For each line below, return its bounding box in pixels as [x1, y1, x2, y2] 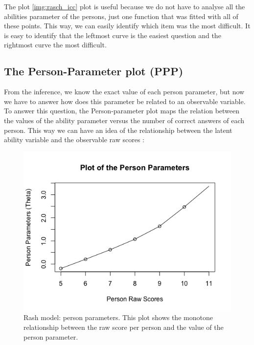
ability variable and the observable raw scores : [4, 134, 144, 145]
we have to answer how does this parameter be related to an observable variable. [4, 96, 246, 106]
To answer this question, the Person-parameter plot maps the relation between [4, 106, 240, 116]
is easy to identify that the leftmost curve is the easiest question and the [4, 30, 221, 40]
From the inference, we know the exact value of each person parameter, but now [4, 86, 245, 97]
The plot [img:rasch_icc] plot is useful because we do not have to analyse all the [4, 1, 245, 11]
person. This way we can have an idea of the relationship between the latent [4, 125, 232, 135]
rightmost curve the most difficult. [4, 40, 107, 50]
